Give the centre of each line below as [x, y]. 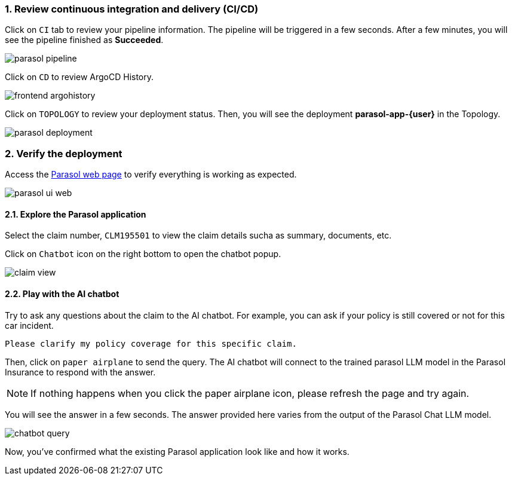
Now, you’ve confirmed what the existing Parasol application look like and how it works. [177, 451]
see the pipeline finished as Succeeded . [84, 40]
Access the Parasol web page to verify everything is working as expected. [151, 175]
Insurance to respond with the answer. [80, 372]
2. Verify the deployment [64, 153]
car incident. [29, 325]
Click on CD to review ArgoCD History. [79, 77]
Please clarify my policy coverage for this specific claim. [151, 343]
